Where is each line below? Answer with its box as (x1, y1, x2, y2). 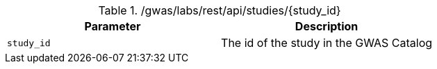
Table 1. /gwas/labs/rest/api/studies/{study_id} (98, 3, 341, 17)
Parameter (84, 19, 141, 33)
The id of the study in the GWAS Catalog (221, 36, 433, 50)
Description (295, 19, 358, 33)
